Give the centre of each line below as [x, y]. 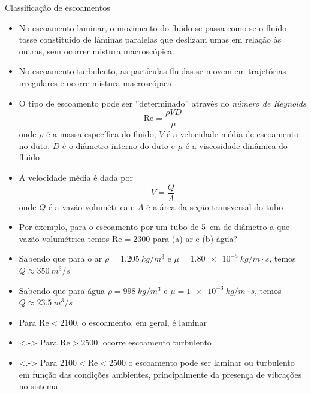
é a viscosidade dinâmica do [236, 145]
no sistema [38, 386]
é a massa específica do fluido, [101, 134]
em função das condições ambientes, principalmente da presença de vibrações [160, 374]
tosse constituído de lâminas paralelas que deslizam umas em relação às [150, 39]
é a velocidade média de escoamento [233, 134]
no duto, [34, 145]
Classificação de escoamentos [58, 7]
